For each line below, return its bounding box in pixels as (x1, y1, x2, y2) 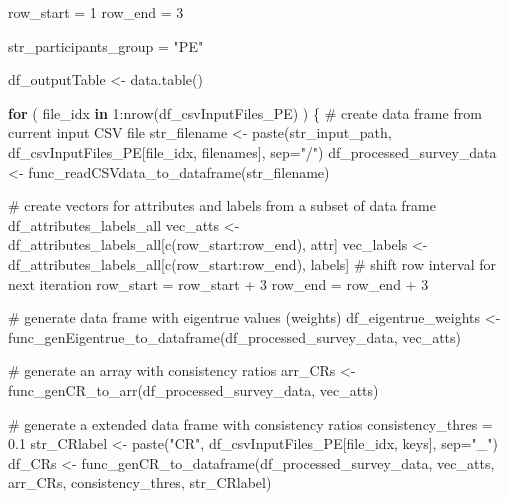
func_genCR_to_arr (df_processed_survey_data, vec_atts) (8, 379, 379, 400)
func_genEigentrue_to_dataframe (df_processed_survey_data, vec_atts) (8, 326, 461, 347)
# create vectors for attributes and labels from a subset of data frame (8, 195, 436, 216)
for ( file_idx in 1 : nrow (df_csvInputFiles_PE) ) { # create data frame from (8, 102, 482, 123)
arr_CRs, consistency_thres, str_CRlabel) (8, 472, 272, 493)
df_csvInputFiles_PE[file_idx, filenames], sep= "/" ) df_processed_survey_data (8, 141, 497, 162)
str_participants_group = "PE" (8, 35, 204, 56)
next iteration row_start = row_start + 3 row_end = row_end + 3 (8, 273, 429, 294)
